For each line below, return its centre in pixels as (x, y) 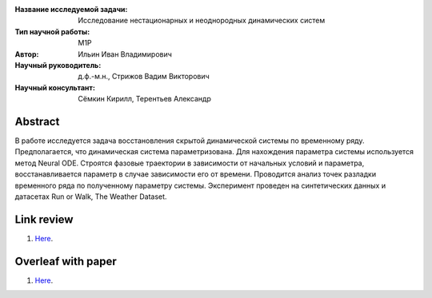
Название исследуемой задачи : (71, 9)
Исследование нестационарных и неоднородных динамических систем (202, 21)
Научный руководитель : (58, 65)
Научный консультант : (55, 87)
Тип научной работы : (52, 31)
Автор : (27, 54)
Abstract (37, 121)
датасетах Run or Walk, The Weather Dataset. (91, 197)
